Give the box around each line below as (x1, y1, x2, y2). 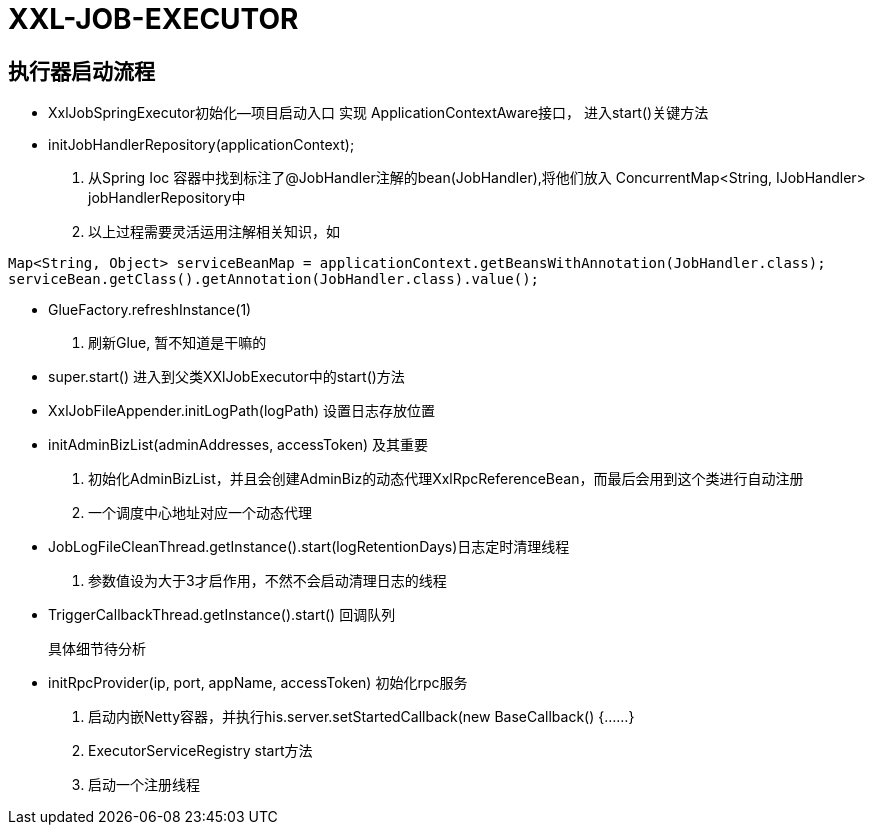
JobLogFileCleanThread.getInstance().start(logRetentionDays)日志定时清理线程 (48, 538, 570, 556)
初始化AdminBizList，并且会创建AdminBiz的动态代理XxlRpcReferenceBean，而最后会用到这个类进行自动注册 (88, 470, 804, 488)
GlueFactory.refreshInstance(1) (48, 301, 252, 319)
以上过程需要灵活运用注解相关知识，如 (88, 223, 340, 241)
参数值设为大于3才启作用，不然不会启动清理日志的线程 (88, 572, 447, 590)
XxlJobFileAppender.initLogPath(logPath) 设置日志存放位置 (48, 402, 436, 420)
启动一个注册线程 (88, 776, 200, 794)
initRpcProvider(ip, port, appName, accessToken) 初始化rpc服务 (48, 674, 468, 692)
